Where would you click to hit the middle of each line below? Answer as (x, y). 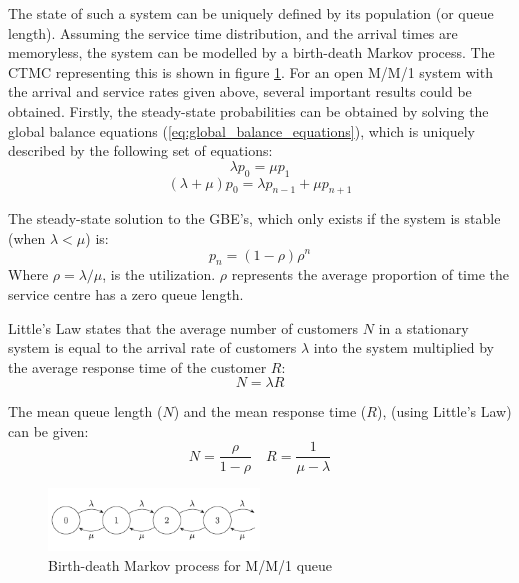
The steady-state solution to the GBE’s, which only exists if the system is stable (254, 218)
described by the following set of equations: (140, 150)
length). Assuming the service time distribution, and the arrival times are (233, 32)
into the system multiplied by (403, 347)
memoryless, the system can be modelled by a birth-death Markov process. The (251, 52)
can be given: (48, 430)
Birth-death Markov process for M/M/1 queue (190, 564)
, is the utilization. (159, 274)
